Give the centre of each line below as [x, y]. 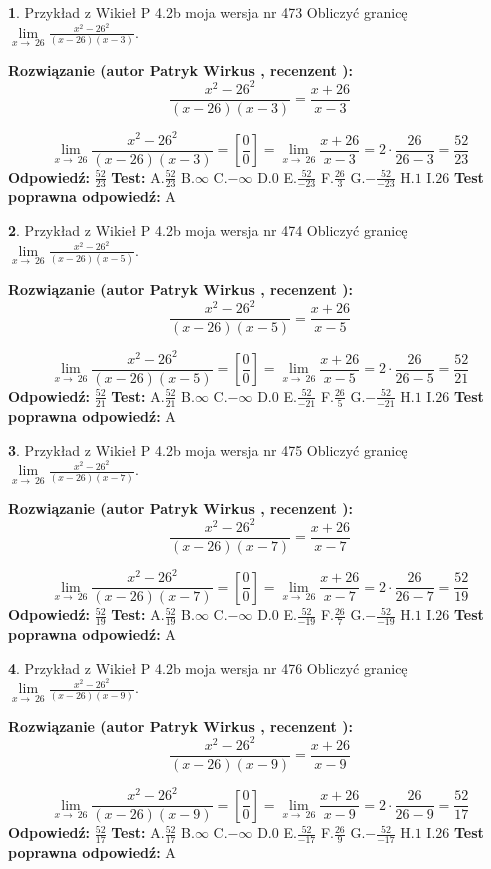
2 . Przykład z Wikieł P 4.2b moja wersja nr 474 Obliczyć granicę [208, 230]
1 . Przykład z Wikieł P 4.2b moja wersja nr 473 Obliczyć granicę [208, 12]
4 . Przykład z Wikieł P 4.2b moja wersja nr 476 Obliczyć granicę [208, 667]
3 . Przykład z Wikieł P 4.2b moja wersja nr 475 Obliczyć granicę [208, 449]
